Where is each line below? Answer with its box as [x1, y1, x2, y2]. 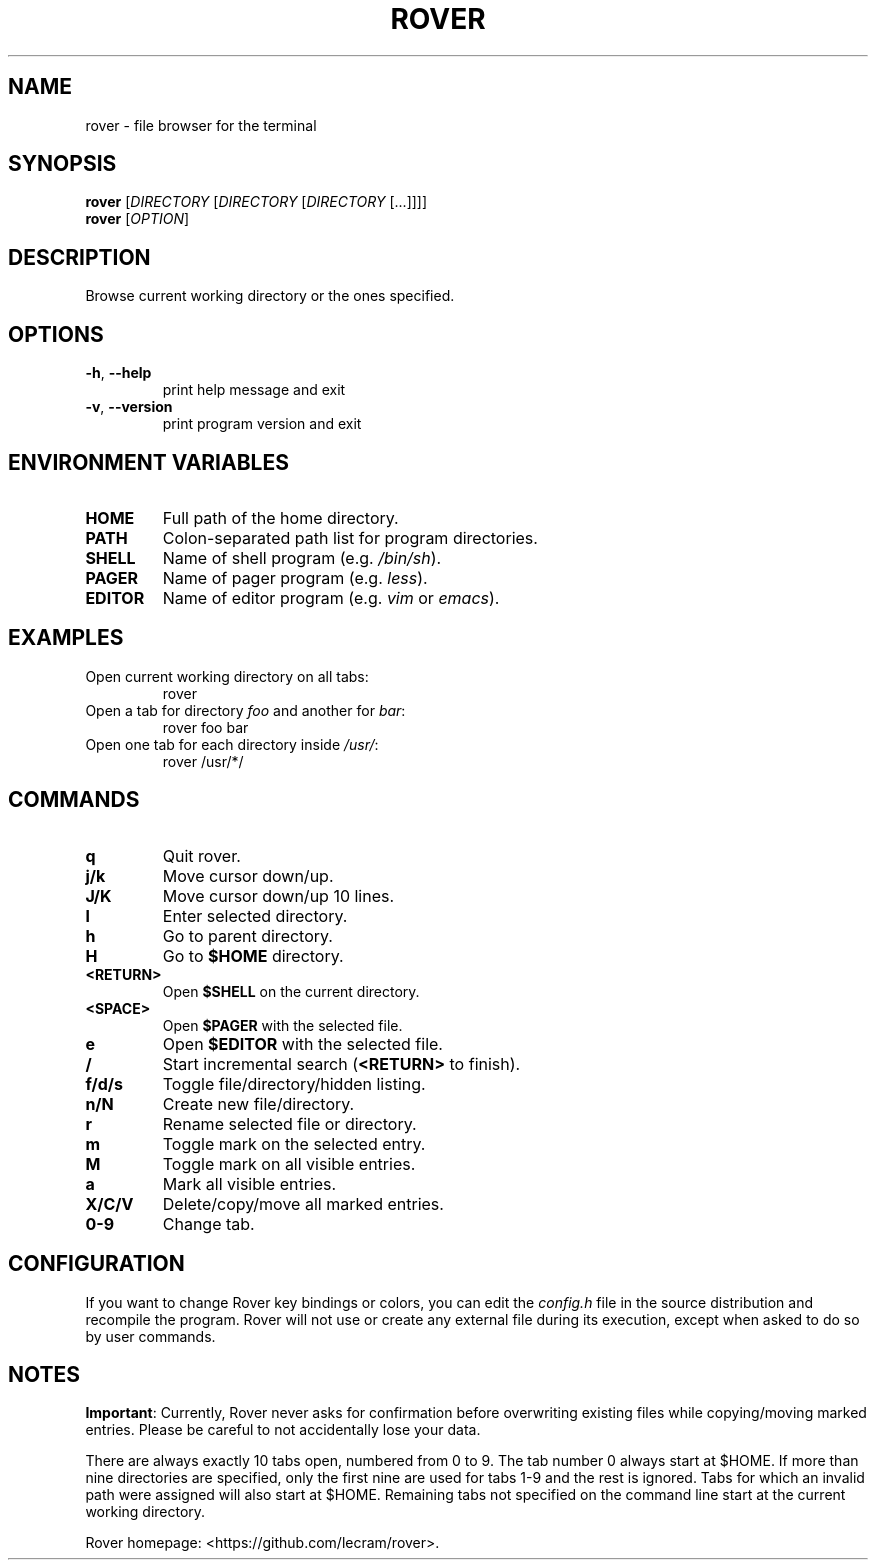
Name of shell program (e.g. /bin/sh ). [162, 547, 442, 568]
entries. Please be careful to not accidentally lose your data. [85, 1421, 481, 1439]
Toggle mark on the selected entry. [162, 1133, 426, 1154]
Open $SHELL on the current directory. [162, 982, 420, 1000]
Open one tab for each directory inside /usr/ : [85, 735, 379, 753]
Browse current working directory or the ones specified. [85, 287, 455, 305]
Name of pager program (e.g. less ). [162, 567, 428, 588]
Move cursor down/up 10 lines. [162, 885, 395, 906]
